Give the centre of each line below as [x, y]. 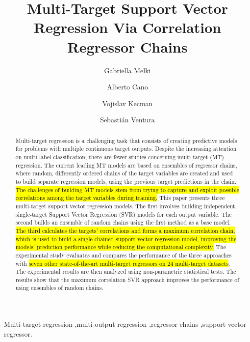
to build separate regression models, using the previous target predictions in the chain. [126, 181]
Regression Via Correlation [127, 27]
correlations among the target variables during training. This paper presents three [120, 198]
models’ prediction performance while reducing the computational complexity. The [121, 247]
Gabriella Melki [127, 70]
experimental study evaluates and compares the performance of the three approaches [124, 255]
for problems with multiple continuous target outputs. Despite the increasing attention [126, 149]
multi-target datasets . [203, 263]
